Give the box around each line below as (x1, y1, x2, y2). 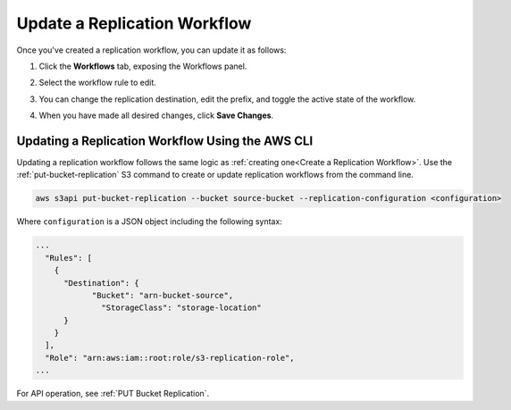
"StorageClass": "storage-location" (101, 303, 263, 313)
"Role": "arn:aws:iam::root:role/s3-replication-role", (45, 353, 295, 363)
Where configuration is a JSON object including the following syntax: (16, 216, 283, 227)
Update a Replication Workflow (16, 13, 252, 33)
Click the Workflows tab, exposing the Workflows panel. (38, 61, 247, 71)
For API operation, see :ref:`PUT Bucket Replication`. (16, 389, 210, 399)
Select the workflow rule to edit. (38, 77, 156, 88)
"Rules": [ (45, 253, 93, 263)
